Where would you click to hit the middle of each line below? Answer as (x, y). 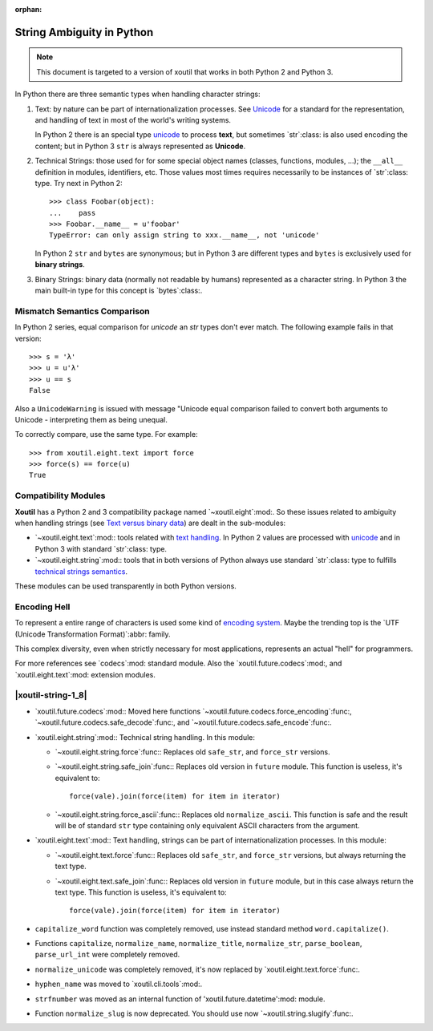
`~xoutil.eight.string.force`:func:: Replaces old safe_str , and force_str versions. (192, 752)
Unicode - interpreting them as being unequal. (91, 419)
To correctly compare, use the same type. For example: (106, 435)
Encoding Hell (42, 607)
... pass (73, 213)
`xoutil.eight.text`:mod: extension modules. (85, 674)
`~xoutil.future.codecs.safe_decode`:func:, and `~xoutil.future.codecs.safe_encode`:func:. (183, 722)
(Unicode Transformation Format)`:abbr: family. (93, 634)
